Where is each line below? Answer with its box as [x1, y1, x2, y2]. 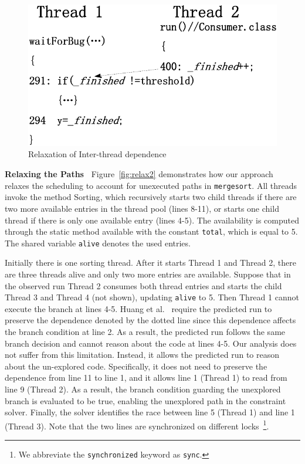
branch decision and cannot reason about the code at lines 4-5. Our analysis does [5, 337, 297, 349]
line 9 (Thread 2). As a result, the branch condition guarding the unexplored [5, 383, 281, 395]
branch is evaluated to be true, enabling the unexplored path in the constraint [5, 394, 286, 407]
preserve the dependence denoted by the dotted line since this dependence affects [5, 314, 296, 326]
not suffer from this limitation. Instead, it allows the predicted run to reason [5, 348, 280, 361]
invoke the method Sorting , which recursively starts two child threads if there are [5, 191, 297, 203]
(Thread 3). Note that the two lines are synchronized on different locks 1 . [5, 418, 269, 432]
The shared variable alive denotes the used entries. [5, 236, 191, 249]
